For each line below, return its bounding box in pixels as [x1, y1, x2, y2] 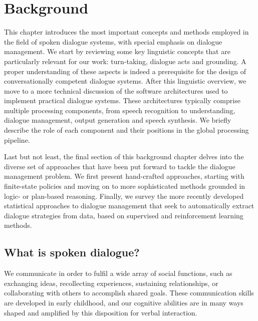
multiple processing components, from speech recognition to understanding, [4, 105, 235, 115]
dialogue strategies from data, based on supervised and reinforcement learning [4, 210, 243, 220]
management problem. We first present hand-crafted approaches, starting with [4, 171, 244, 181]
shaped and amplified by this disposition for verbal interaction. [4, 307, 197, 317]
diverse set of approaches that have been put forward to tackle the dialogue [4, 161, 235, 171]
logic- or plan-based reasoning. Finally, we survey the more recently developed [4, 190, 244, 201]
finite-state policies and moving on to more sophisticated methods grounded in [4, 181, 245, 191]
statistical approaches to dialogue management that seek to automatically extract [4, 200, 254, 211]
